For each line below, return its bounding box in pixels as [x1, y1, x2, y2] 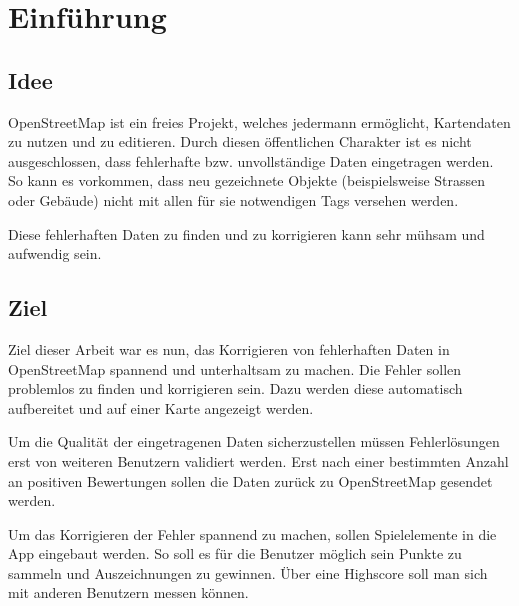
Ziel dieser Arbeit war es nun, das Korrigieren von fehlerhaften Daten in [8, 338, 450, 359]
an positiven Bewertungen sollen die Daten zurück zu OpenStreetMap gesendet [8, 470, 493, 491]
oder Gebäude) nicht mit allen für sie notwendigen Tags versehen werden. [8, 189, 459, 210]
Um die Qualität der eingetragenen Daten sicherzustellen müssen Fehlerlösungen [8, 431, 500, 452]
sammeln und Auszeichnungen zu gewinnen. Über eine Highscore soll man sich [8, 562, 488, 583]
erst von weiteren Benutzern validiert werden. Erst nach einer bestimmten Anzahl [8, 450, 509, 471]
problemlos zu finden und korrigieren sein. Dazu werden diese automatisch [8, 378, 463, 399]
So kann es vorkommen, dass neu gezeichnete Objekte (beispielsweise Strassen [8, 170, 486, 191]
